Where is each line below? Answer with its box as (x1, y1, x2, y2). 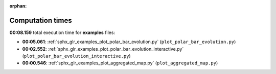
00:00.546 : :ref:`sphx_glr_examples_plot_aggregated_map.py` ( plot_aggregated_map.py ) (22, 60, 218, 66)
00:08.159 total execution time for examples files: (9, 29, 115, 35)
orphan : (9, 3, 27, 9)
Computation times (9, 16, 72, 25)
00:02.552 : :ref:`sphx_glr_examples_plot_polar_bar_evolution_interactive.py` (22, 46, 184, 52)
